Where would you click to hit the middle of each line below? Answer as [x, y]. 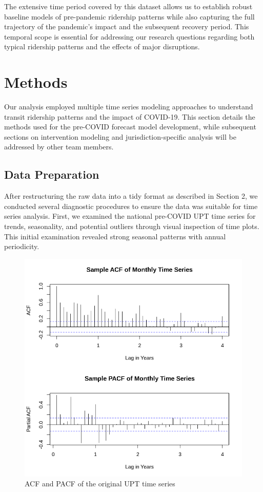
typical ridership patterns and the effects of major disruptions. [102, 46]
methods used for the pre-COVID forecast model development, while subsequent [130, 127]
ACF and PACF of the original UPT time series [100, 484]
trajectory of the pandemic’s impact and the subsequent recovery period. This [127, 26]
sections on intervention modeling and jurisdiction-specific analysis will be [120, 136]
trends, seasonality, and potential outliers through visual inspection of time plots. [132, 226]
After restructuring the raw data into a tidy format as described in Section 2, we [131, 196]
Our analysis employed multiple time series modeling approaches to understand [129, 107]
